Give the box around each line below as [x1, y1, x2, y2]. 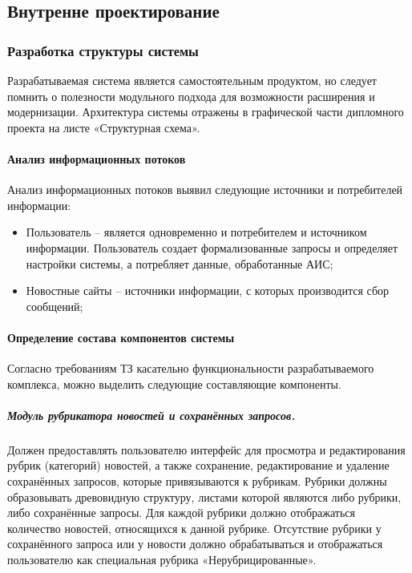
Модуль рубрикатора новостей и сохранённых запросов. [7, 406, 296, 423]
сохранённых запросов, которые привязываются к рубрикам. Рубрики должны [7, 473, 387, 490]
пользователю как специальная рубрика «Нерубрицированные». [7, 551, 317, 568]
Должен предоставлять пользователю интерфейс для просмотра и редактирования [7, 441, 406, 458]
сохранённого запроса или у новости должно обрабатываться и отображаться [7, 535, 383, 552]
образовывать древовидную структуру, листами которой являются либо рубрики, [7, 488, 402, 505]
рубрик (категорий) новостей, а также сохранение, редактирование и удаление [7, 457, 390, 474]
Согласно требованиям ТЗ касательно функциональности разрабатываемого [7, 360, 374, 377]
